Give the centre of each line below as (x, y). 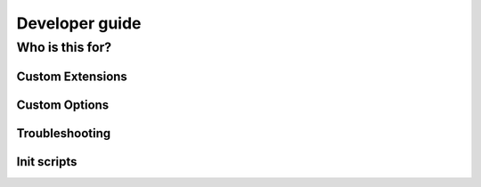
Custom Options (63, 105)
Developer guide (79, 23)
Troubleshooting (64, 133)
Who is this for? (64, 47)
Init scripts (47, 162)
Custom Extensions (72, 76)
